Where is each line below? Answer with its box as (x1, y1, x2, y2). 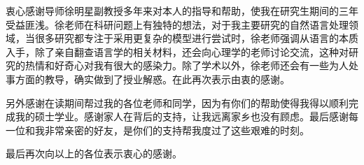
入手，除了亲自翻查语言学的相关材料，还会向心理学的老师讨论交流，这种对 (6, 44, 349, 59)
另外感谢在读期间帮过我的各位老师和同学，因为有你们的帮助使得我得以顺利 (6, 95, 349, 110)
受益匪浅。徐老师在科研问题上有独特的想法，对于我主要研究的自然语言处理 (6, 17, 349, 31)
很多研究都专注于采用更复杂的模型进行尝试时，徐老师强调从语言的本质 (34, 31, 358, 45)
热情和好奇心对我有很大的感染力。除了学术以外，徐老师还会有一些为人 (24, 58, 349, 73)
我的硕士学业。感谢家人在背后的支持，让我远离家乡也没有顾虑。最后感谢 (15, 109, 349, 124)
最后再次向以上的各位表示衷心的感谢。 (6, 146, 182, 161)
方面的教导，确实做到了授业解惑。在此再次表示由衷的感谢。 (15, 71, 290, 86)
